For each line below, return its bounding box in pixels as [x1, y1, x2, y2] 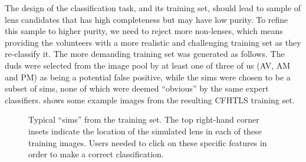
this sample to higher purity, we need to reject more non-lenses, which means [5, 25, 283, 37]
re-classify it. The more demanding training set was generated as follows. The [5, 48, 285, 60]
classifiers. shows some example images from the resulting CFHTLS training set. [5, 93, 295, 106]
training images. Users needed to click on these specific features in [28, 136, 267, 148]
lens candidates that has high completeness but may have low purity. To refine [5, 13, 288, 25]
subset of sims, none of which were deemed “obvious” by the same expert [5, 82, 269, 95]
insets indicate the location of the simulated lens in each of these [28, 124, 262, 137]
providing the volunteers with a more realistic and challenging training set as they [5, 36, 301, 48]
